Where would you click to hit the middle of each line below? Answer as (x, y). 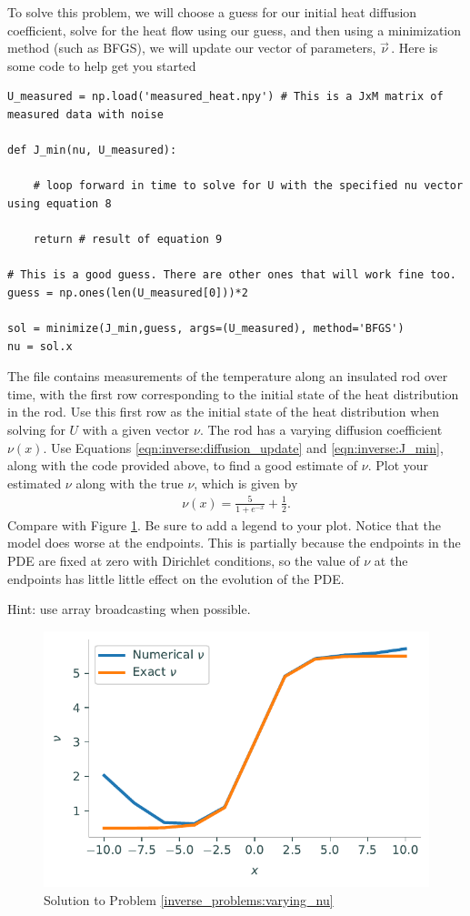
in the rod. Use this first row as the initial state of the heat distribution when (224, 412)
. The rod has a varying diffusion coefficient (321, 430)
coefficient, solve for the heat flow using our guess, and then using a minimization (234, 30)
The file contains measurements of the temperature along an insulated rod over (228, 376)
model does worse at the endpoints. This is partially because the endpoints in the (234, 543)
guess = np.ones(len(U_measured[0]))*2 (128, 292)
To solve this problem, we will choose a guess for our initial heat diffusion (212, 12)
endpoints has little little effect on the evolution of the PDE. (176, 578)
